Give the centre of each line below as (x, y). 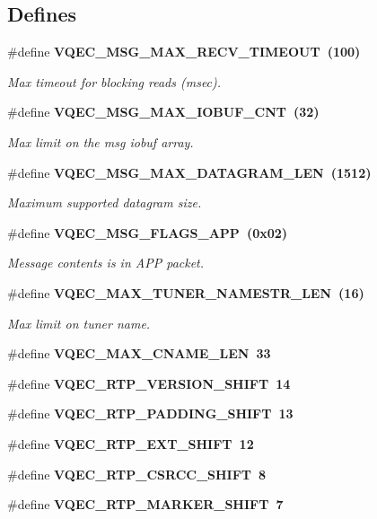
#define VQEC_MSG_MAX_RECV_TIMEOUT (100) (184, 52)
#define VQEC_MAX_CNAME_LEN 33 (139, 353)
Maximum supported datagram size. (105, 202)
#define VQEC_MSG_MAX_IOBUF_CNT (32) (163, 112)
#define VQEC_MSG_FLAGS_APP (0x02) (148, 232)
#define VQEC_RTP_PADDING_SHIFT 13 (150, 413)
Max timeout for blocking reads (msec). (114, 81)
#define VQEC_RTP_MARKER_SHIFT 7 (145, 504)
